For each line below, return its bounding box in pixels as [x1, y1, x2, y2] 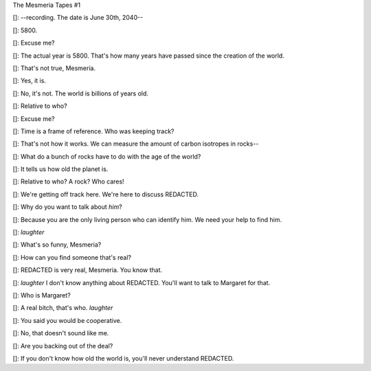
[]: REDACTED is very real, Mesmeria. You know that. [12, 266, 163, 274]
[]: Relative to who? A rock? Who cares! [12, 177, 124, 185]
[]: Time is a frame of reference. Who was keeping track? [12, 127, 175, 135]
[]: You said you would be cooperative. [12, 316, 122, 324]
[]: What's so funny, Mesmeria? [12, 240, 102, 249]
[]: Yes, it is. [12, 76, 46, 85]
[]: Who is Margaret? [12, 291, 71, 299]
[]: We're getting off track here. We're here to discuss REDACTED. [12, 190, 199, 199]
